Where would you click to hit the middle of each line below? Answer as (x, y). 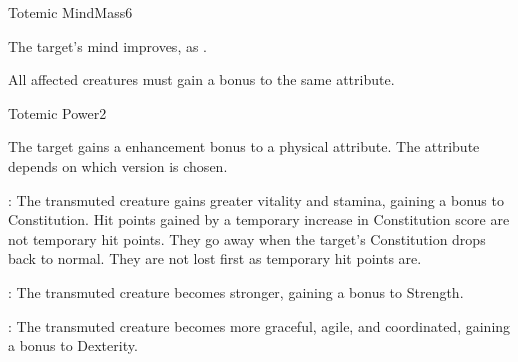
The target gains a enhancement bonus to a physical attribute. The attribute (244, 146)
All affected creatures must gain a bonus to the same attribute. (201, 79)
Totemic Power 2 (57, 112)
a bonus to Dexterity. (73, 345)
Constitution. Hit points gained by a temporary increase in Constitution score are (259, 219)
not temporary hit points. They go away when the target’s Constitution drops (247, 238)
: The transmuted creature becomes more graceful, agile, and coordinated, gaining (259, 325)
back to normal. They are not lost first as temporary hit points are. (215, 258)
